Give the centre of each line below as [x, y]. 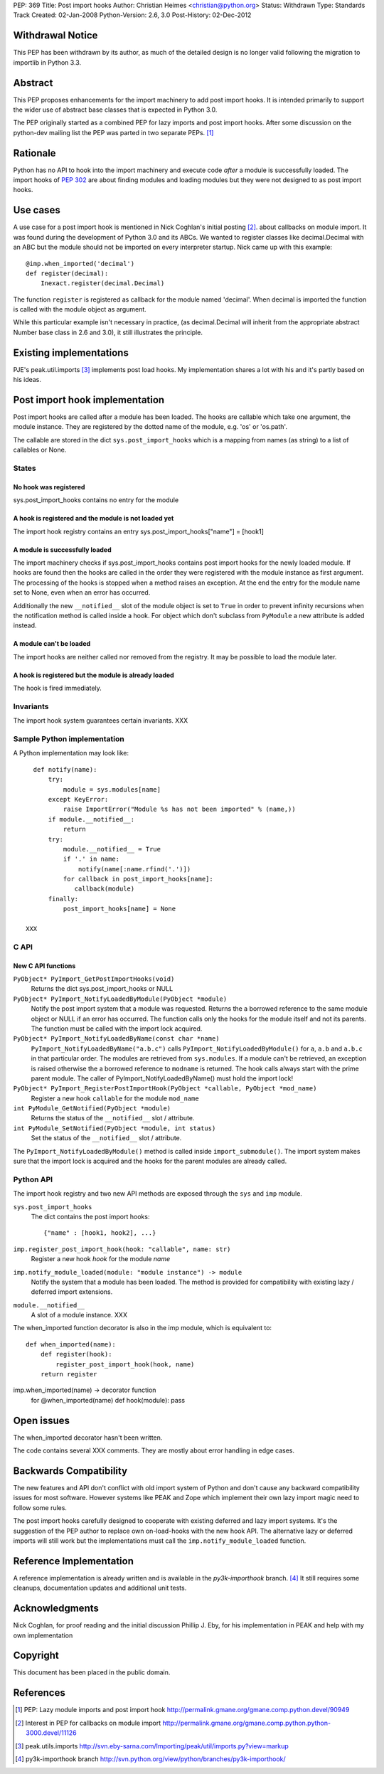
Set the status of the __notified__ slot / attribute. [106, 1138]
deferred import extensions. [72, 1292]
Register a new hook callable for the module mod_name [115, 1098]
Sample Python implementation [69, 739]
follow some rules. [40, 1507]
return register [69, 1374]
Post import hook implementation [89, 399]
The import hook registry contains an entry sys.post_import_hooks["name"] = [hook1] [139, 531]
